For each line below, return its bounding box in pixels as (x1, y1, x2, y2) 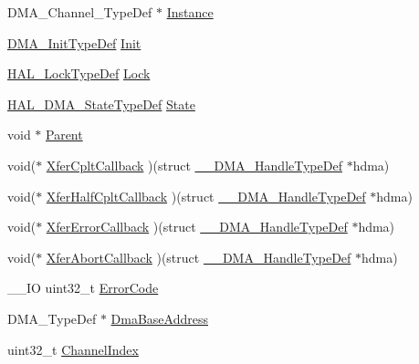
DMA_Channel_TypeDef (7, 3, 152, 21)
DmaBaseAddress (110, 308, 208, 328)
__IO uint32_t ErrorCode (7, 278, 159, 297)
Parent (46, 125, 83, 144)
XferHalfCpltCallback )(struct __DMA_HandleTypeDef (46, 186, 366, 205)
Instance (166, 3, 214, 21)
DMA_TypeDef (7, 308, 97, 328)
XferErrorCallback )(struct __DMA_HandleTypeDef (46, 217, 348, 236)
